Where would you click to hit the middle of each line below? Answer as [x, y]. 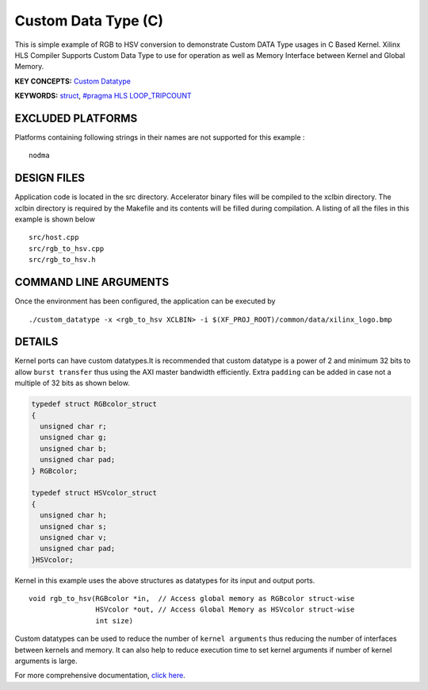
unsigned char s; [73, 526]
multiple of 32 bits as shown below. [72, 383]
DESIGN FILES [50, 178]
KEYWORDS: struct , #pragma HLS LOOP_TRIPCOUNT [103, 96]
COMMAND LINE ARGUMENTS [92, 282]
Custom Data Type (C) [89, 21]
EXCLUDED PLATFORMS [76, 118]
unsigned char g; [73, 438]
